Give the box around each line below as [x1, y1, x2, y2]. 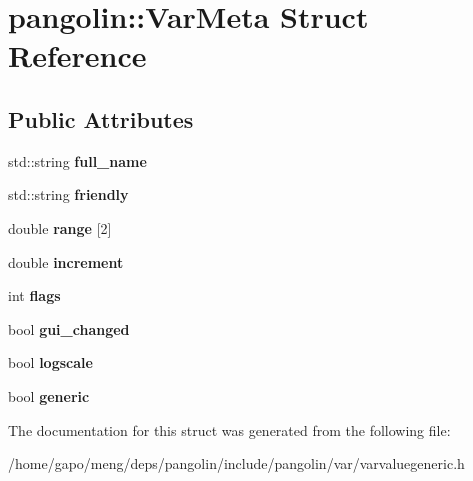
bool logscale [8, 352, 93, 373]
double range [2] [8, 217, 112, 238]
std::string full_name [8, 150, 147, 171]
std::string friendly [8, 184, 129, 205]
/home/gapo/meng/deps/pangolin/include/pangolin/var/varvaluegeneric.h [8, 453, 465, 474]
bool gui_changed [8, 318, 130, 339]
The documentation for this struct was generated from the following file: [8, 419, 451, 440]
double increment [8, 251, 124, 272]
